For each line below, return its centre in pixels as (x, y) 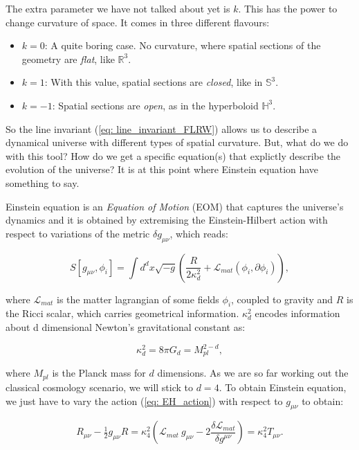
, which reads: (199, 233)
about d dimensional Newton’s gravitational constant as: (126, 326)
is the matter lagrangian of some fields (138, 299)
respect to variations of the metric (78, 233)
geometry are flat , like (68, 58)
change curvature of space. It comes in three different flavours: (138, 22)
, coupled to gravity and (282, 299)
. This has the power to (288, 8)
